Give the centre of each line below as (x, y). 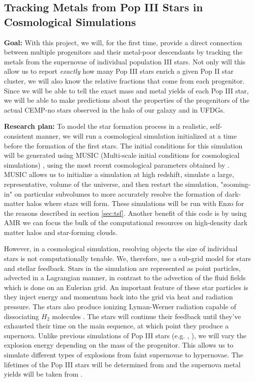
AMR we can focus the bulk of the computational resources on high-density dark (126, 222)
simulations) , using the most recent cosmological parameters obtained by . (117, 164)
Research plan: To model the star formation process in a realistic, (106, 126)
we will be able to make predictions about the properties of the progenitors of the (127, 100)
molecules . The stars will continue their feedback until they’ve (146, 316)
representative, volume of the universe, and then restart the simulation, (111, 184)
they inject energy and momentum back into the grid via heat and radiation (119, 297)
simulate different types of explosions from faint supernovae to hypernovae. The (124, 354)
